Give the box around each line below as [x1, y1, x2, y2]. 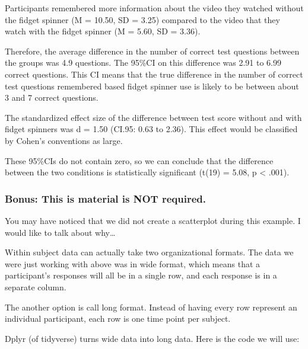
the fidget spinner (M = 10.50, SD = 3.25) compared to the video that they [5, 13, 280, 25]
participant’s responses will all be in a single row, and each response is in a [5, 269, 277, 281]
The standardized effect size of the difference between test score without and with [5, 111, 302, 123]
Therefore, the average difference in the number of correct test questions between [5, 44, 300, 57]
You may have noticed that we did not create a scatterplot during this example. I [5, 214, 301, 226]
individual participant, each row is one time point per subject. [5, 312, 231, 325]
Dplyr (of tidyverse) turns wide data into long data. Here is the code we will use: [5, 332, 300, 344]
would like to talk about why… [5, 226, 116, 238]
